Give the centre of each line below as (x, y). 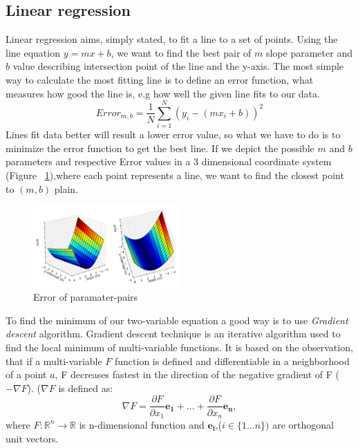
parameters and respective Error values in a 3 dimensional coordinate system (169, 161)
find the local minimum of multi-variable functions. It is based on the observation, (179, 347)
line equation (33, 52)
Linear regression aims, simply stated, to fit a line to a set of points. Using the (172, 39)
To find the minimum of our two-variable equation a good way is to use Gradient (177, 320)
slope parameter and (309, 52)
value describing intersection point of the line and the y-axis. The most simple (178, 66)
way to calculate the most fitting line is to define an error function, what (160, 79)
